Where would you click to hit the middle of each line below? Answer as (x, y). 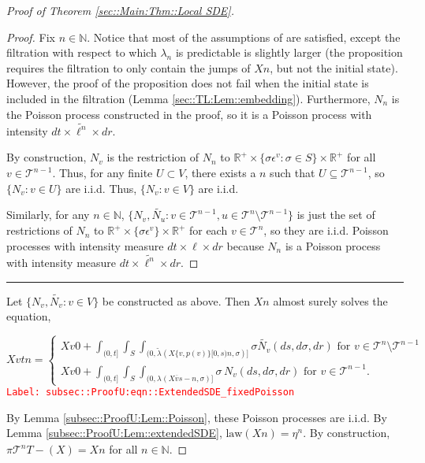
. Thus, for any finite (103, 173)
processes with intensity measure (85, 245)
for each (208, 230)
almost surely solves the (330, 300)
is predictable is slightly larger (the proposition (289, 52)
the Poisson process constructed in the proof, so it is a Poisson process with (189, 114)
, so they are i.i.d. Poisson (326, 230)
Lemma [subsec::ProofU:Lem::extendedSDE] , (114, 433)
